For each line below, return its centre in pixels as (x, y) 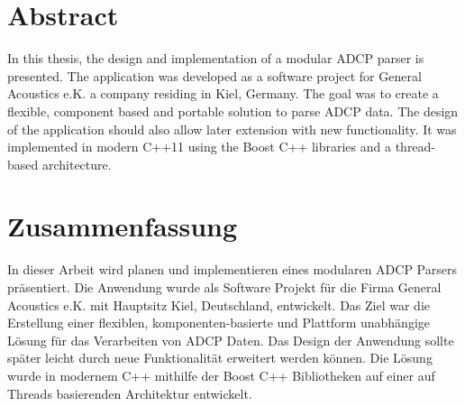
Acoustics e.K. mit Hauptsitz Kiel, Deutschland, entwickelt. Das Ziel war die (219, 304)
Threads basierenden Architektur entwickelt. (130, 393)
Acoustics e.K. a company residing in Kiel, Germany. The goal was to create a (223, 93)
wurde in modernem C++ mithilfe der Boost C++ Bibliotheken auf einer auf (221, 375)
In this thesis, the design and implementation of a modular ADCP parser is (216, 58)
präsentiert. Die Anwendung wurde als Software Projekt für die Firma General (224, 287)
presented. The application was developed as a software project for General (214, 75)
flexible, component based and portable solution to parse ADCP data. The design (233, 111)
